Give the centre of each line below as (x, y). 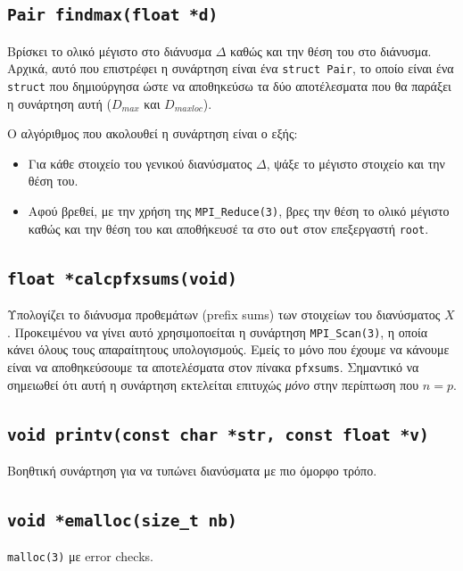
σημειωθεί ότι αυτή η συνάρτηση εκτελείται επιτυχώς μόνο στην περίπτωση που (213, 384)
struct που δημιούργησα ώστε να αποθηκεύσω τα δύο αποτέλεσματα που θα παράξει (229, 86)
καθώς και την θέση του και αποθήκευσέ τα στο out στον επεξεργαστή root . (228, 228)
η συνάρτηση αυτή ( (59, 103)
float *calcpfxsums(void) (122, 278)
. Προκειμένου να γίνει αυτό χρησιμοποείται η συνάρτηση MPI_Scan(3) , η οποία (218, 331)
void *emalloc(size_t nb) (122, 521)
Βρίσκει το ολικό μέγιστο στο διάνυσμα (110, 50)
